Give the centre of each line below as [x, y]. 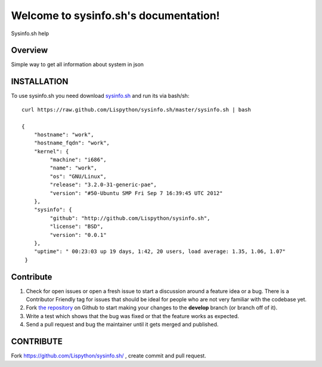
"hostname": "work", [64, 135]
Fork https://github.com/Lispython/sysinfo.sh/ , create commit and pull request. [109, 356]
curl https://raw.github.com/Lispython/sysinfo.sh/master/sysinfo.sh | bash [137, 110]
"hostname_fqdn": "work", [72, 143]
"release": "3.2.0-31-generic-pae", [103, 185]
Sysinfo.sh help [30, 33]
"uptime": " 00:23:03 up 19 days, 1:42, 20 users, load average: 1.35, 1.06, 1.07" [160, 252]
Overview [30, 50]
